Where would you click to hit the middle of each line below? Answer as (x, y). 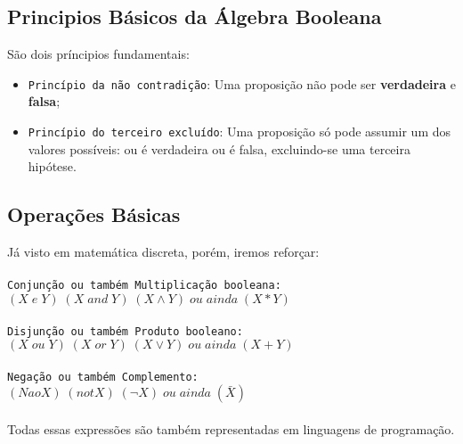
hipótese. (52, 166)
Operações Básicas (94, 214)
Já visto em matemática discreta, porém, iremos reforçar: (163, 252)
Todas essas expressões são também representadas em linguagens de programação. (231, 429)
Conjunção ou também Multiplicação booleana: (144, 286)
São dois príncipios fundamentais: (98, 54)
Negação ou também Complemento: (103, 377)
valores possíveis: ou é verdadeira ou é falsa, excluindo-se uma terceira (219, 148)
